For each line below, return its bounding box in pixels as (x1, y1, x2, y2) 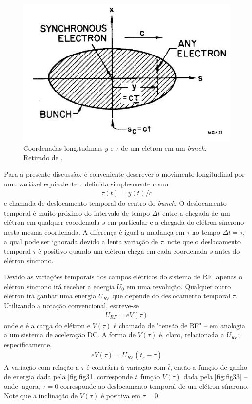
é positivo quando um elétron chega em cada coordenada (38, 246, 208, 256)
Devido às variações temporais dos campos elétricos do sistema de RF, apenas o (4, 272, 242, 282)
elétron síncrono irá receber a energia (4, 281, 115, 291)
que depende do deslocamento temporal (112, 291, 231, 301)
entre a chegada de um (162, 207, 230, 218)
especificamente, (4, 339, 52, 349)
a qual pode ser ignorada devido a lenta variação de (4, 236, 158, 246)
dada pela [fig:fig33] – (183, 371, 248, 382)
